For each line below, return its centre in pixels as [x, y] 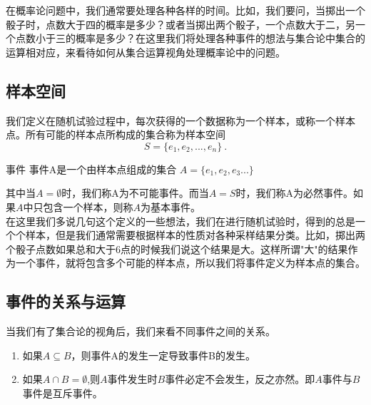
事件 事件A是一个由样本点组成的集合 [91, 169]
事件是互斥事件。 [62, 393]
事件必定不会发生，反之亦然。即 [240, 379]
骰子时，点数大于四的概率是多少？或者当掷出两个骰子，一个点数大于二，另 [181, 24]
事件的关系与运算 [66, 301]
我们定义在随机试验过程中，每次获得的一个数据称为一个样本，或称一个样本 [181, 120]
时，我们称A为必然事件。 [294, 193]
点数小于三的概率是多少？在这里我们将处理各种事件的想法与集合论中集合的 [190, 38]
